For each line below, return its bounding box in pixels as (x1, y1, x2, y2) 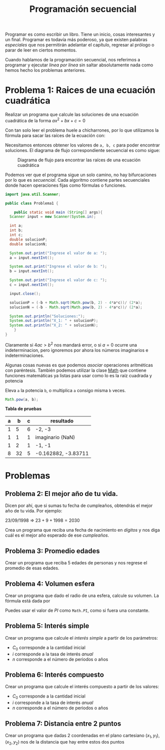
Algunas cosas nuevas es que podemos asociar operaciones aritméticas (5, 362, 153, 368)
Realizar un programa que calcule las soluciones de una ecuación (5, 111, 139, 117)
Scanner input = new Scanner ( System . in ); (9, 214, 96, 219)
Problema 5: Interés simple (5, 622, 89, 630)
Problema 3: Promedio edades (5, 547, 100, 555)
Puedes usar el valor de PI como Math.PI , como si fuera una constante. (5, 607, 150, 613)
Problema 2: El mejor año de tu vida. (5, 490, 118, 498)
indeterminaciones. (5, 352, 44, 358)
